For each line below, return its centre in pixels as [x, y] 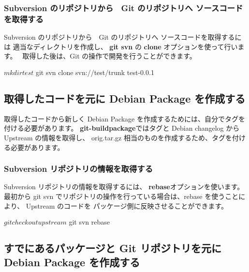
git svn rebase [89, 222]
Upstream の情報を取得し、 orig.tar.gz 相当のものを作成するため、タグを [118, 137]
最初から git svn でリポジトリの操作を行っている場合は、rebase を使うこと [121, 196]
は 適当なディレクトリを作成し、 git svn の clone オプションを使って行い [121, 46]
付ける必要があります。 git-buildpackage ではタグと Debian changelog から [122, 128]
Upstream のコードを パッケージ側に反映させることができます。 [127, 205]
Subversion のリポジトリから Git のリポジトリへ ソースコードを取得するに [123, 37]
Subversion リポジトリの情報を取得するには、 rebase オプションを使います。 [124, 187]
